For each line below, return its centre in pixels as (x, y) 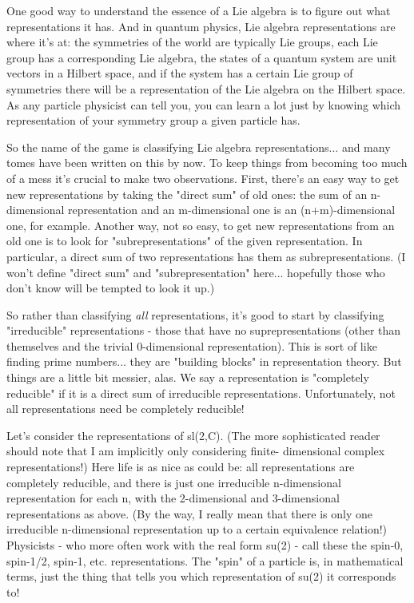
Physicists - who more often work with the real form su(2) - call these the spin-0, (205, 545)
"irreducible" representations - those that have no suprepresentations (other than (204, 330)
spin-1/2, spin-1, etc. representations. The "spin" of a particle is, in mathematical (205, 560)
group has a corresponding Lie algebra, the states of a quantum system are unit (202, 57)
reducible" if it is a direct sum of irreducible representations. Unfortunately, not (201, 393)
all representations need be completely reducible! (125, 409)
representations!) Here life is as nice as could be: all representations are (181, 467)
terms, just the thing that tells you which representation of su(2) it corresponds (201, 576)
